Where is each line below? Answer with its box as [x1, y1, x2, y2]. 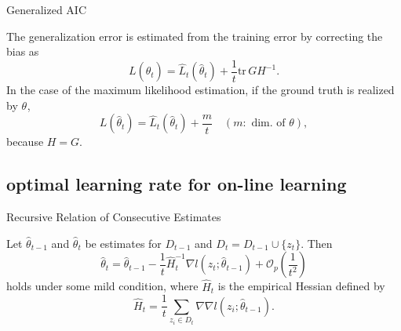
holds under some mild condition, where [6, 278, 199, 294]
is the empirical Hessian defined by [217, 278, 385, 294]
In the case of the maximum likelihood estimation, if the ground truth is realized [6, 82, 395, 98]
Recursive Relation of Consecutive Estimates [6, 209, 221, 225]
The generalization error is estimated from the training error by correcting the [6, 27, 383, 44]
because [6, 133, 44, 150]
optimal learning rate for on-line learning [6, 172, 347, 196]
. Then [301, 235, 333, 251]
